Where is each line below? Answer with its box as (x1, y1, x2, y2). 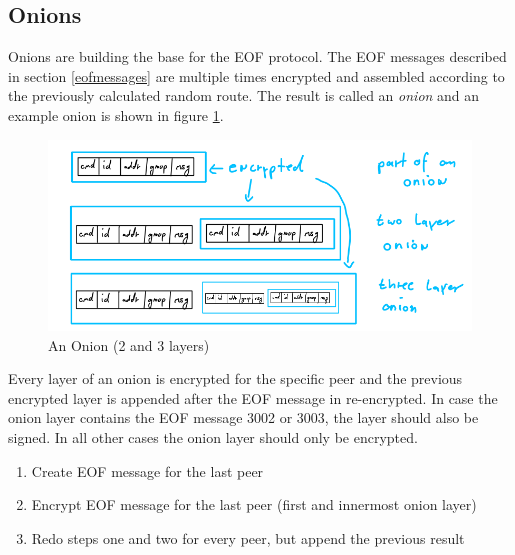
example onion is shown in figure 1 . (8, 104, 224, 125)
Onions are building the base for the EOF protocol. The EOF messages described (8, 46, 507, 67)
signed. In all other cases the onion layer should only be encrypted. (8, 426, 418, 447)
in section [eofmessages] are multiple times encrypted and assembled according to (8, 65, 505, 86)
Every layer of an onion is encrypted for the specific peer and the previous (8, 368, 463, 389)
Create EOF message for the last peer (31, 460, 264, 481)
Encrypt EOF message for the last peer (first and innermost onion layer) (31, 494, 477, 515)
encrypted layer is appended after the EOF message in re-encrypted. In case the (8, 387, 498, 408)
